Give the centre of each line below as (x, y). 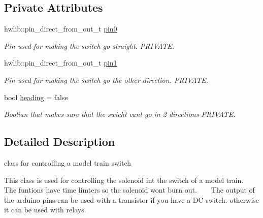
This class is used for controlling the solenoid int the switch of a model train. (124, 180)
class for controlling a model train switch (68, 162)
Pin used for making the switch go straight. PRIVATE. (89, 45)
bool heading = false (36, 97)
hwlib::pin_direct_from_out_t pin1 (61, 63)
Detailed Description (60, 142)
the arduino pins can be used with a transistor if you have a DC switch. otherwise (132, 199)
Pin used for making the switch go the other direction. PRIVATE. (106, 80)
